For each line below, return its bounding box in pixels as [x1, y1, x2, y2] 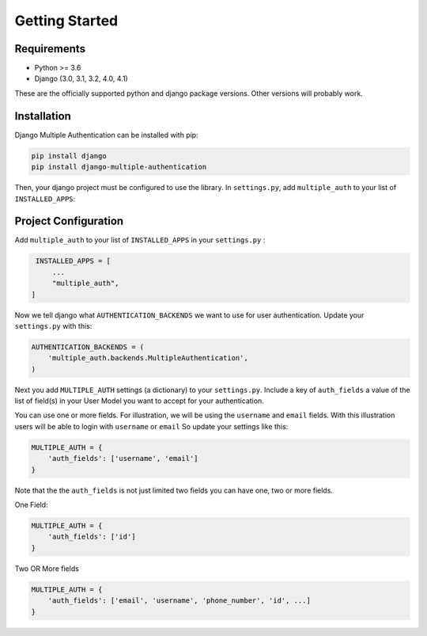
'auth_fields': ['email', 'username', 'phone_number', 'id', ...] [47, 596, 312, 605]
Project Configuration [14, 215, 124, 228]
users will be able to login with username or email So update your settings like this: [14, 421, 289, 431]
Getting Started [14, 12, 119, 29]
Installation [14, 109, 71, 123]
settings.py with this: [14, 321, 93, 330]
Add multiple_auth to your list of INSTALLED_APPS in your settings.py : [14, 235, 266, 245]
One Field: [14, 500, 48, 509]
